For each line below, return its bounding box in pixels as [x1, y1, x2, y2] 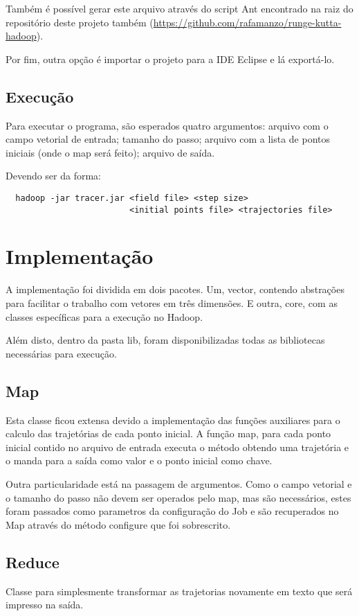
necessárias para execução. [6, 346, 117, 360]
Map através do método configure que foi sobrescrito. [6, 517, 231, 531]
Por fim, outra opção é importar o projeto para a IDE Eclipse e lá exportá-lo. [6, 51, 335, 66]
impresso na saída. [6, 597, 84, 612]
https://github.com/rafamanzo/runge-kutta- [153, 15, 342, 29]
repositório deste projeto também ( [6, 15, 154, 29]
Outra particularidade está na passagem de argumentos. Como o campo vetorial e [6, 476, 352, 491]
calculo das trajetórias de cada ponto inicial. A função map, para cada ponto [6, 426, 331, 441]
